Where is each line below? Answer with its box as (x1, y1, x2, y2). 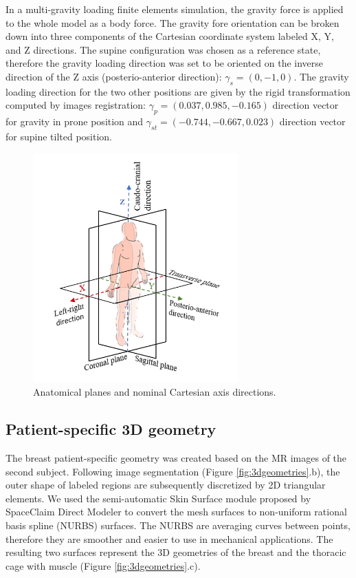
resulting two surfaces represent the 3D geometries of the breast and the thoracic (5, 545, 346, 559)
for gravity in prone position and (5, 114, 144, 129)
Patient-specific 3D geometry (5, 418, 216, 440)
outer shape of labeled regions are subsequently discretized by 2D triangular (5, 478, 326, 492)
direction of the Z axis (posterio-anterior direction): (5, 69, 222, 83)
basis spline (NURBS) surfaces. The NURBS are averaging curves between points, (5, 517, 351, 532)
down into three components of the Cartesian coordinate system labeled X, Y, (5, 29, 334, 43)
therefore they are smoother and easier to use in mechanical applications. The (5, 531, 333, 546)
